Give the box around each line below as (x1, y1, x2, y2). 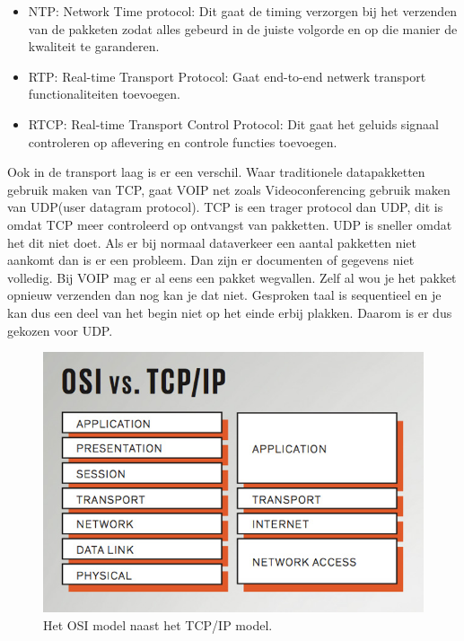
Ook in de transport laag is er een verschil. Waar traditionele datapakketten (7, 162, 425, 181)
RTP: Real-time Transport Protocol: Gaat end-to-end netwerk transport (28, 66, 426, 85)
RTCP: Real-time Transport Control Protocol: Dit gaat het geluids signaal (28, 114, 439, 133)
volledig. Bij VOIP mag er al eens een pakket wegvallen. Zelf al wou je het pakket (7, 268, 457, 286)
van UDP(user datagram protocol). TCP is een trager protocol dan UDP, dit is (7, 198, 443, 216)
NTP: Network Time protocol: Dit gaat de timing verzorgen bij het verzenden (28, 2, 458, 20)
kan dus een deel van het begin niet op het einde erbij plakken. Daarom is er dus (7, 303, 452, 321)
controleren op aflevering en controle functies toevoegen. (28, 132, 337, 151)
